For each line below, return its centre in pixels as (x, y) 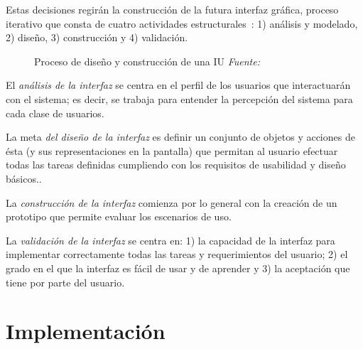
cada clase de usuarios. (55, 113)
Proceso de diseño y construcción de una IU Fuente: (147, 61)
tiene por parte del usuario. (65, 282)
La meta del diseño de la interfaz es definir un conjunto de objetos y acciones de (180, 137)
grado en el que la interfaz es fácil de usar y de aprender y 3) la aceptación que (178, 268)
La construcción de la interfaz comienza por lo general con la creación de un (172, 202)
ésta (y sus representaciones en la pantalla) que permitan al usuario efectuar (172, 150)
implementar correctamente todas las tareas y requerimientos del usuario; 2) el (177, 254)
